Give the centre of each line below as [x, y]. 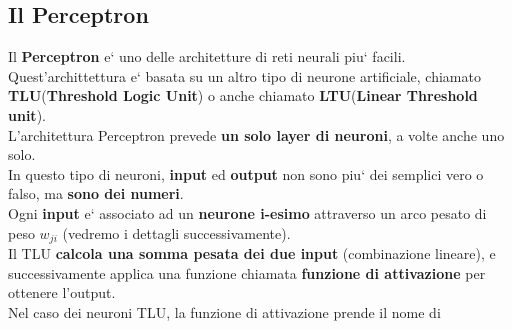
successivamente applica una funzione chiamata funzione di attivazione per [247, 272]
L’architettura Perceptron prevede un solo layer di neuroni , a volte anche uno [256, 134]
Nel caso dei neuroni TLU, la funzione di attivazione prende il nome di [224, 311]
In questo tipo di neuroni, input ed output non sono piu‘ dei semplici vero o [246, 173]
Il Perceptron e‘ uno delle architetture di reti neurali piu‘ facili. [207, 56]
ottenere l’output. [62, 292]
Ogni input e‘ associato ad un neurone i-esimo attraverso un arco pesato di [247, 212]
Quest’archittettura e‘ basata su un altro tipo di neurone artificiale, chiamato [244, 75]
